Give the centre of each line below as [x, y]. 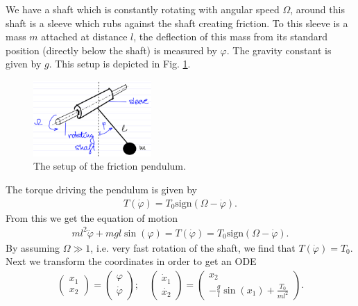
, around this [317, 9]
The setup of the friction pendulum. [110, 166]
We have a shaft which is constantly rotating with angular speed [143, 9]
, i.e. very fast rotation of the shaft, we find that [193, 247]
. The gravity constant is [279, 50]
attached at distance [84, 37]
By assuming [33, 247]
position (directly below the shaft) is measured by [111, 50]
